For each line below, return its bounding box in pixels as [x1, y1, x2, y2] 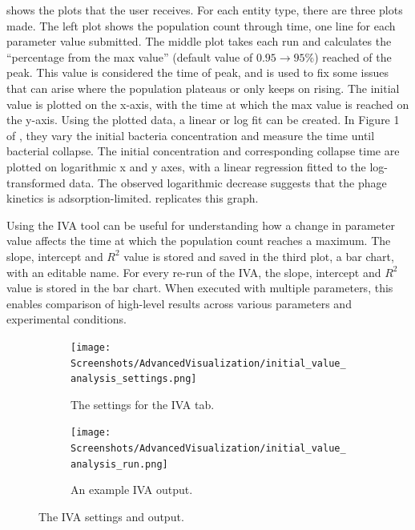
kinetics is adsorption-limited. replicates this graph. [6, 190, 259, 207]
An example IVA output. [71, 481, 193, 498]
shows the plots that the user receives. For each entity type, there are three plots [6, 2, 403, 18]
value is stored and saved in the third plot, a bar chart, [123, 247, 394, 264]
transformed [6, 174, 66, 191]
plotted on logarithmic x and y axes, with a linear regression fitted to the [6, 158, 366, 175]
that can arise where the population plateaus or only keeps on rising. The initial [6, 79, 400, 96]
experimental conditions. [6, 311, 127, 327]
